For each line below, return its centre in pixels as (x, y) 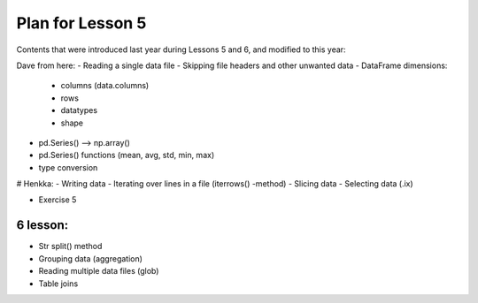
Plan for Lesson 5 (81, 23)
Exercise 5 (58, 200)
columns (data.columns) (105, 86)
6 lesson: (42, 225)
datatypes (79, 110)
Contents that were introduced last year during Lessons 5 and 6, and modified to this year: (181, 49)
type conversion (68, 167)
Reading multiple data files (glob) (99, 271)
